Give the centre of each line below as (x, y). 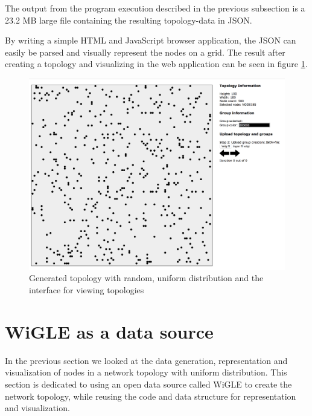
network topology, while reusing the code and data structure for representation (151, 396)
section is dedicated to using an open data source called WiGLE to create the (148, 384)
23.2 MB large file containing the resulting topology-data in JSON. (129, 20)
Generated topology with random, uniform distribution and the (146, 278)
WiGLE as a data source (109, 331)
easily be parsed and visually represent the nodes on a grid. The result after (145, 52)
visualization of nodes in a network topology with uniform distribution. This (146, 372)
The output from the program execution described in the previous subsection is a (155, 8)
